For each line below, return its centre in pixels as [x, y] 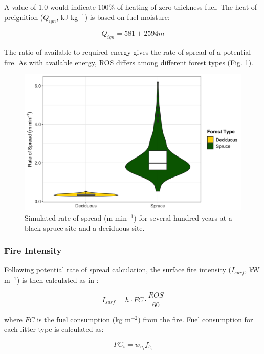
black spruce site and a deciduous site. [85, 228]
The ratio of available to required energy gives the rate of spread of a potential [128, 52]
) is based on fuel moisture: [127, 17]
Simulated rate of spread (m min [76, 217]
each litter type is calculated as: [54, 329]
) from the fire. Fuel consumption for [195, 319]
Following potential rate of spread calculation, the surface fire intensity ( [118, 270]
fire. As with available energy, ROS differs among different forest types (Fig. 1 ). [129, 62]
